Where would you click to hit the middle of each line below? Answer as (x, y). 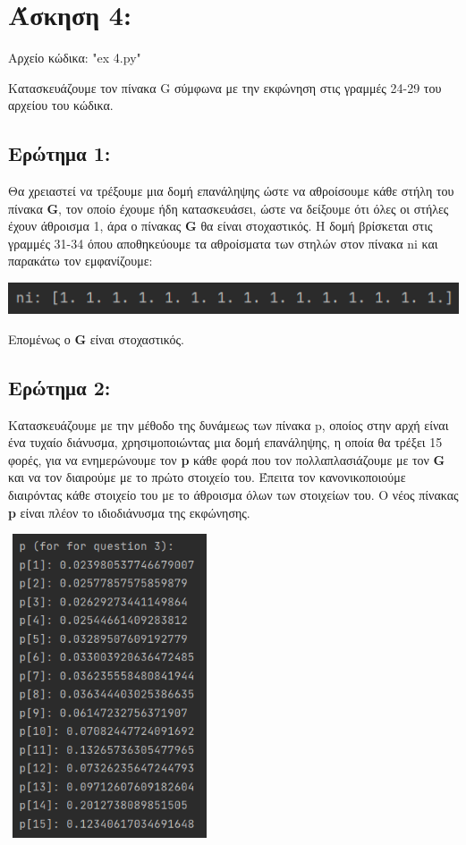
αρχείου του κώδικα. (61, 105)
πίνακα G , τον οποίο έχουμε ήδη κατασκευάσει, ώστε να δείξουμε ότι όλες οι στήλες (229, 208)
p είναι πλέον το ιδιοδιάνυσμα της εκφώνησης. (129, 512)
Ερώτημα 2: (59, 387)
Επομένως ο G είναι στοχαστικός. (97, 338)
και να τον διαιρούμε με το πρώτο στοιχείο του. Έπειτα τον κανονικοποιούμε (207, 477)
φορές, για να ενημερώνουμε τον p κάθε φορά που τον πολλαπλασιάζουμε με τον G (227, 459)
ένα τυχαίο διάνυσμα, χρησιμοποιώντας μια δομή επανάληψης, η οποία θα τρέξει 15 (225, 442)
